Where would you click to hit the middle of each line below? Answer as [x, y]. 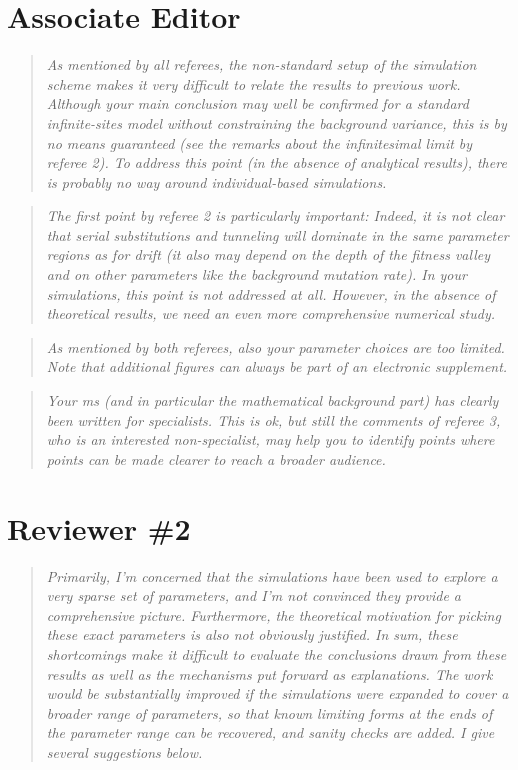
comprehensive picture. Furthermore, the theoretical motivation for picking [273, 614]
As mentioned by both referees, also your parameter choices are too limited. [275, 346]
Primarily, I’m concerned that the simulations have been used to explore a [272, 575]
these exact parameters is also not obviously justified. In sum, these [252, 634]
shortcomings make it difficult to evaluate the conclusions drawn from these [276, 653]
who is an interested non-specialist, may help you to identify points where [270, 439]
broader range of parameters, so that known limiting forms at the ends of [269, 712]
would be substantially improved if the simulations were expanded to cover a [277, 693]
